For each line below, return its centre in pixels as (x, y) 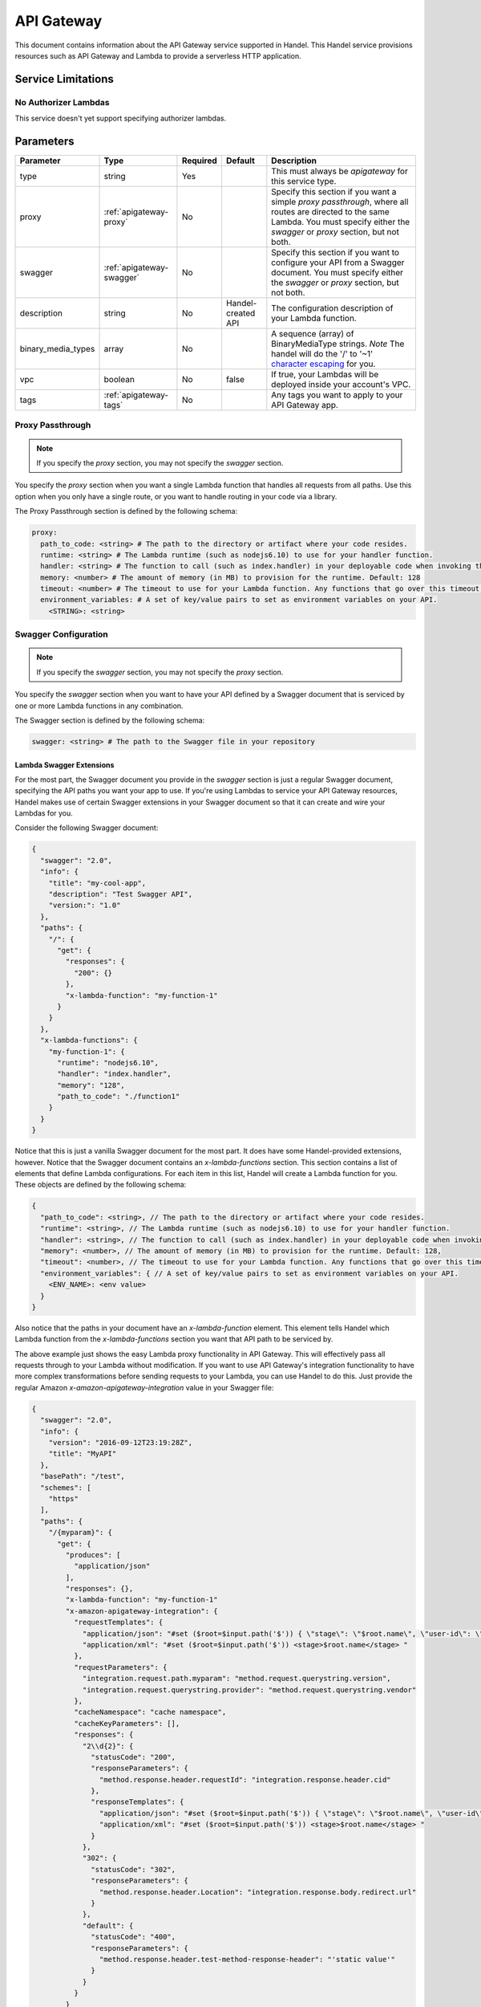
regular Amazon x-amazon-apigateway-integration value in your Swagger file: (144, 1387)
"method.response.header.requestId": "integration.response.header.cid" (245, 1779)
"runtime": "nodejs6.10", (108, 1063)
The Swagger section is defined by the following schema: (110, 720)
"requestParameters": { (120, 1667)
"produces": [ (93, 1555)
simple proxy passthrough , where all (340, 202)
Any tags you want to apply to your (337, 395)
